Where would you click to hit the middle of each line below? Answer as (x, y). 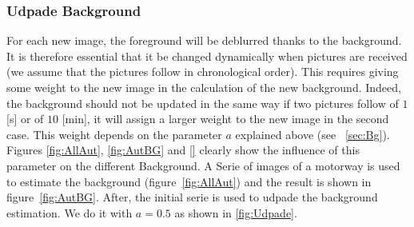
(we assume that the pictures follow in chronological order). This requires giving (203, 72)
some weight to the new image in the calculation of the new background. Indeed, (204, 87)
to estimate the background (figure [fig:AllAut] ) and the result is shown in (189, 181)
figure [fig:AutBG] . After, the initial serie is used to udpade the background (192, 197)
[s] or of (25, 119)
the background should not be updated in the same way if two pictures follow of (203, 103)
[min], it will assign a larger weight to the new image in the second (225, 119)
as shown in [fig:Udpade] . (236, 212)
